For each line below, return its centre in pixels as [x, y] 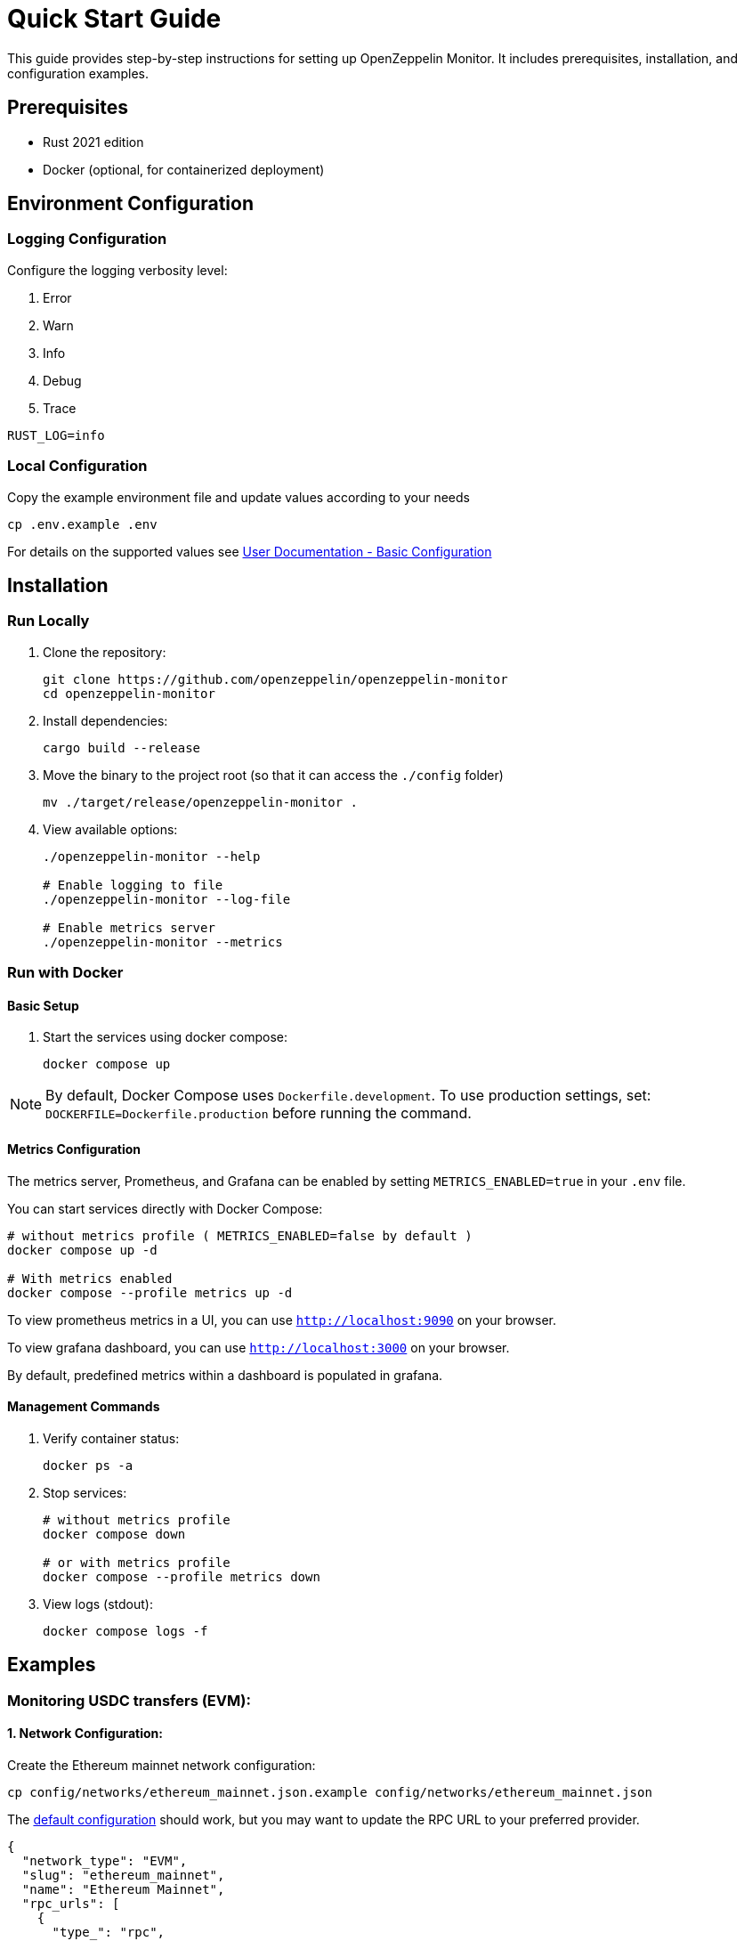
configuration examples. [78, 73]
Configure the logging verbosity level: [117, 270]
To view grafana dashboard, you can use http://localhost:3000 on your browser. [259, 1347]
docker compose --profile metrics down [182, 1576]
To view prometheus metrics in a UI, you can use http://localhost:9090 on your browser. [282, 1320]
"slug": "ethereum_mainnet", [123, 1875]
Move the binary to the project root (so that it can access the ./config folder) [273, 775]
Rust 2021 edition [93, 142]
